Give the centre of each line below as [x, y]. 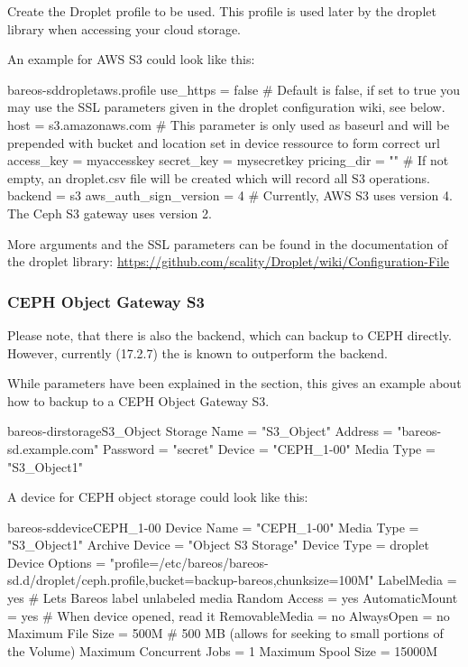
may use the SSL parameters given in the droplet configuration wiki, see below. [226, 107]
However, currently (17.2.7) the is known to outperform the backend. [197, 352]
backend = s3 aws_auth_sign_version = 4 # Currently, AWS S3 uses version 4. [230, 195]
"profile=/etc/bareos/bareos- [189, 562]
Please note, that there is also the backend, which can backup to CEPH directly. [229, 334]
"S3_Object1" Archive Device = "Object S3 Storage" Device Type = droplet [218, 545]
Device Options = [57, 562]
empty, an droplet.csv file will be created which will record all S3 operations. [219, 177]
